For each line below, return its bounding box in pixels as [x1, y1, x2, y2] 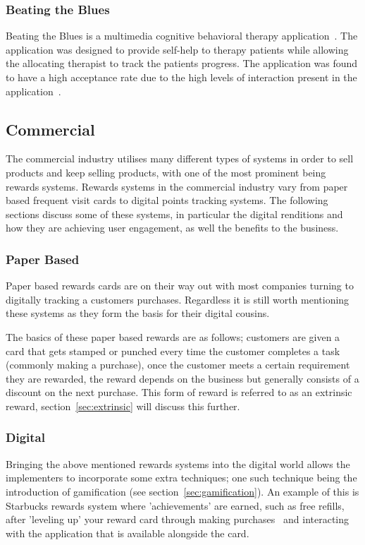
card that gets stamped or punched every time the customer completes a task [6, 343, 340, 358]
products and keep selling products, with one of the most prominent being [6, 164, 326, 179]
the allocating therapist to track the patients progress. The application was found [6, 56, 358, 71]
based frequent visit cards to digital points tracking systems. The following [6, 193, 328, 208]
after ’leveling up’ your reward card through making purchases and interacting [6, 512, 349, 527]
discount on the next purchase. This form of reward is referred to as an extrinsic [6, 385, 352, 400]
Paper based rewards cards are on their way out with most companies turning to [6, 278, 354, 293]
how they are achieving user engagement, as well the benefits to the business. [6, 220, 339, 235]
